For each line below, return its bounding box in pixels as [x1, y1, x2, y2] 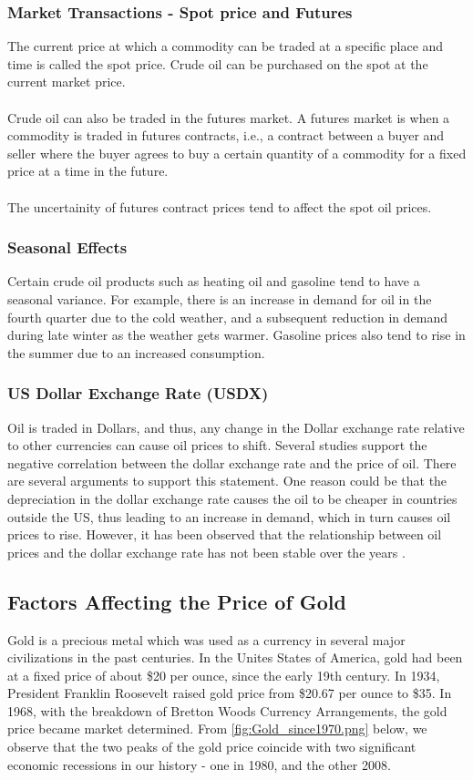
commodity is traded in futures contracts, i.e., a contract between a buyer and [7, 126, 445, 145]
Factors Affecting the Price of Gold [7, 587, 346, 615]
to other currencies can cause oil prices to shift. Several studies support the [7, 436, 427, 455]
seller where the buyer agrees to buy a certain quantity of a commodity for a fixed [7, 143, 467, 162]
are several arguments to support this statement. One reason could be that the [7, 471, 447, 490]
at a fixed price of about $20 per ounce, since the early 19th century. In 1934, [7, 665, 440, 684]
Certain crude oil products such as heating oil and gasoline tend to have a [7, 272, 420, 291]
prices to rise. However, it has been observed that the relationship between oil [7, 525, 442, 544]
